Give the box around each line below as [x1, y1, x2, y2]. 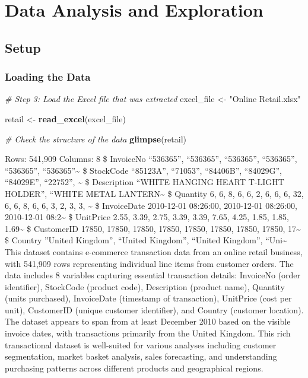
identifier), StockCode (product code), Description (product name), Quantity [5, 280, 285, 293]
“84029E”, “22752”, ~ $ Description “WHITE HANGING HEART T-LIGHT [5, 176, 284, 188]
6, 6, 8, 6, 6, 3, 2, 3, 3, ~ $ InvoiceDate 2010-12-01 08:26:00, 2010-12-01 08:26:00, [5, 199, 297, 211]
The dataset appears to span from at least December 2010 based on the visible [5, 315, 291, 328]
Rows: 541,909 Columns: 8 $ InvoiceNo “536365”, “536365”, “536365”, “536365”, [5, 153, 297, 165]
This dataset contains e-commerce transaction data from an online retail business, [5, 245, 303, 258]
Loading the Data [5, 69, 91, 84]
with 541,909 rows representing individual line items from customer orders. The [5, 257, 294, 269]
